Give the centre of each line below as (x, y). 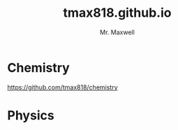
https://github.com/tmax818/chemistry (62, 87)
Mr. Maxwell (117, 32)
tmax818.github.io (117, 13)
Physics (31, 115)
